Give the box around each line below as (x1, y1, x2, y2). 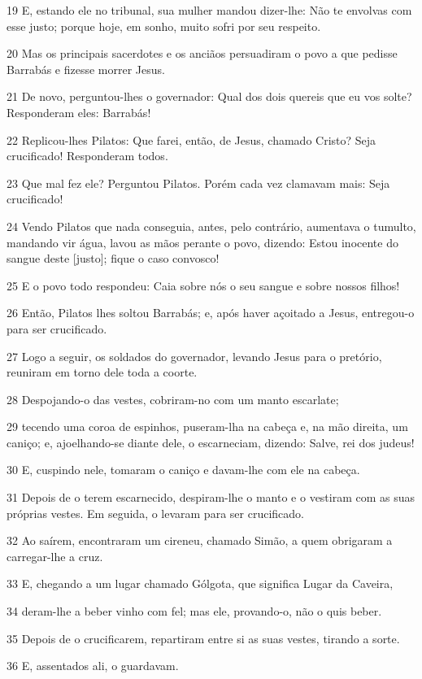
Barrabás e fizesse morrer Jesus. (7, 60, 165, 77)
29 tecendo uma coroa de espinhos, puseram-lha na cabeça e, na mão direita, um (7, 418, 408, 435)
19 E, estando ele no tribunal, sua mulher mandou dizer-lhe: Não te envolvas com (7, 2, 412, 18)
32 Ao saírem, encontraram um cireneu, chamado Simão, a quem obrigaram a (7, 532, 393, 549)
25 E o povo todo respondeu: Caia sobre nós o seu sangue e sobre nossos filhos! (7, 276, 400, 294)
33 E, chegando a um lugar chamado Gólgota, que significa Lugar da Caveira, (7, 575, 394, 592)
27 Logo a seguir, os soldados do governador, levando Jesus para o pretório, (7, 347, 382, 364)
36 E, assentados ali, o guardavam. (7, 657, 179, 674)
